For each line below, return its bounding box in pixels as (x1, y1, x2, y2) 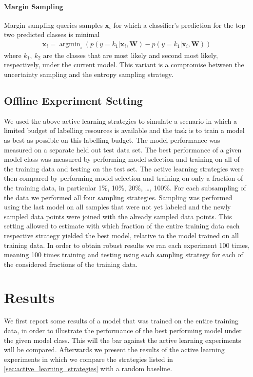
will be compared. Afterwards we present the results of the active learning (4, 344, 225, 355)
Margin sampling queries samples (4, 19, 103, 30)
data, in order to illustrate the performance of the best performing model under (4, 325, 242, 336)
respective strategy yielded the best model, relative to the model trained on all (4, 230, 239, 240)
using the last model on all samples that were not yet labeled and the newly (4, 202, 231, 212)
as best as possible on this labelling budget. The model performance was (4, 134, 220, 145)
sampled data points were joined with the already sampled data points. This (4, 211, 232, 221)
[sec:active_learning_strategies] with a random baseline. (4, 363, 172, 374)
